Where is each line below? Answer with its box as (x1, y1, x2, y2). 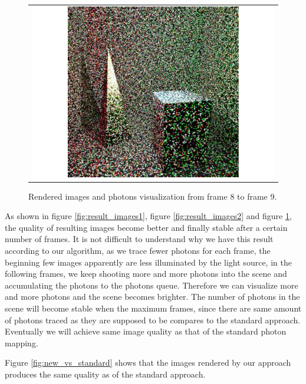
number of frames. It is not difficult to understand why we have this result (5, 233, 274, 245)
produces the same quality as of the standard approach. (5, 368, 206, 380)
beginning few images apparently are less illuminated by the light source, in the (5, 256, 292, 268)
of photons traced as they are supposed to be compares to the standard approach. (5, 313, 301, 326)
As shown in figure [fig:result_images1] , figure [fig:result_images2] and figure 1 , (5, 210, 292, 222)
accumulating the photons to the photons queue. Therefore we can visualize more (5, 279, 298, 291)
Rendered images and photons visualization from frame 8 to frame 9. (28, 190, 277, 202)
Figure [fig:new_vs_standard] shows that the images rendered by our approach (5, 356, 291, 369)
